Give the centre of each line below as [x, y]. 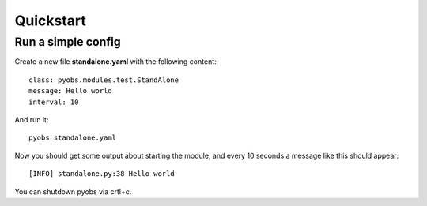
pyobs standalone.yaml [73, 138]
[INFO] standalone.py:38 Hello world [102, 174]
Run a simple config [68, 42]
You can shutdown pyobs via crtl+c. [73, 191]
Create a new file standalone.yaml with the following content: [115, 62]
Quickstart [51, 21]
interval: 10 [54, 102]
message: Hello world [70, 91]
